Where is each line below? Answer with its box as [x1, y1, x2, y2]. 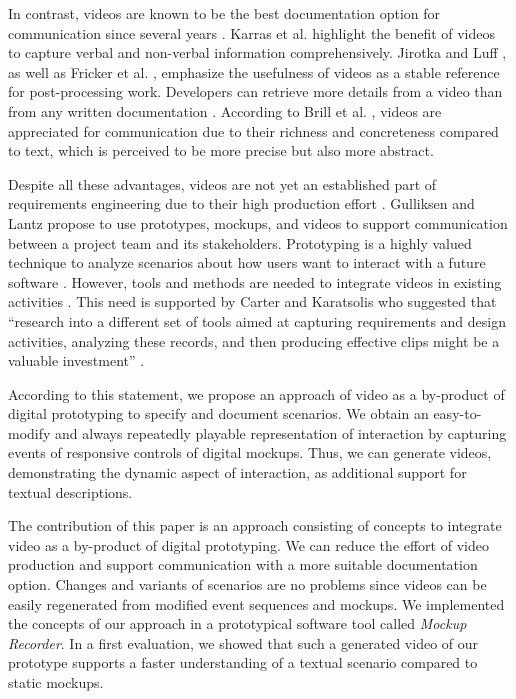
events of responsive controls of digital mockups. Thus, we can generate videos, [8, 442, 492, 463]
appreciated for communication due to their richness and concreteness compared [8, 120, 499, 141]
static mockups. [8, 672, 104, 692]
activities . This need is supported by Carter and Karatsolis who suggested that [8, 291, 497, 312]
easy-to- [433, 403, 482, 424]
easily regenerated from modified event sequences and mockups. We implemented [8, 593, 505, 614]
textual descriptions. [8, 481, 133, 502]
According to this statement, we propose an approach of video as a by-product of [8, 383, 505, 404]
